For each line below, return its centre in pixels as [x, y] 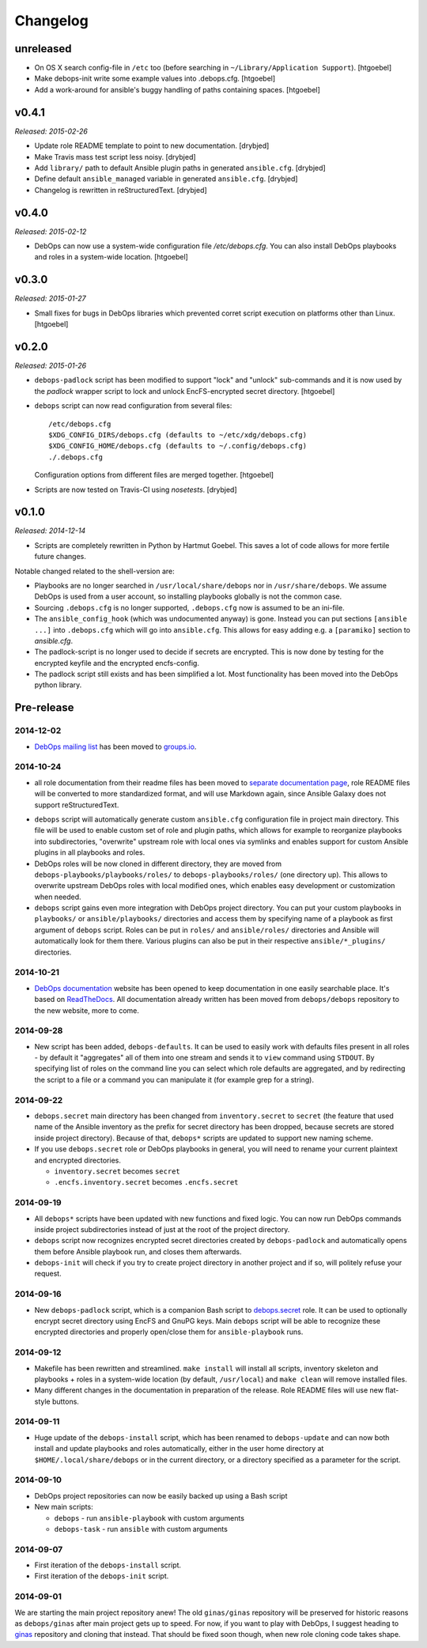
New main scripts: [64, 1507]
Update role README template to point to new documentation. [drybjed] [152, 146]
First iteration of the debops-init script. [102, 1576]
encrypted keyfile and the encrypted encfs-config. [117, 663]
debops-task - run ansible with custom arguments [141, 1529]
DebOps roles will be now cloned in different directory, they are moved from [158, 864]
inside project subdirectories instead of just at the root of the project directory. [162, 1229]
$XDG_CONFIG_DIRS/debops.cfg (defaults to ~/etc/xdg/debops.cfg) [178, 435]
